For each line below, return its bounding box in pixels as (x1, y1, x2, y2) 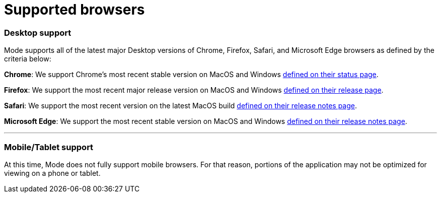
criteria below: (4, 54, 51, 63)
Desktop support (4, 27, 71, 38)
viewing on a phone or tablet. (4, 168, 101, 177)
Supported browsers (4, 1, 145, 18)
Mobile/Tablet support (4, 142, 94, 152)
